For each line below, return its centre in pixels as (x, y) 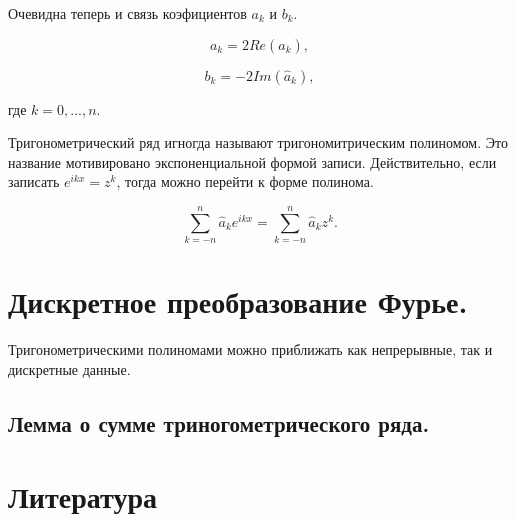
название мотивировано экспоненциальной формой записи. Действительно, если (252, 161)
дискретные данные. (69, 368)
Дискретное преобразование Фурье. (238, 301)
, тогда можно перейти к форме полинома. (245, 181)
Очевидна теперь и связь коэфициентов (127, 13)
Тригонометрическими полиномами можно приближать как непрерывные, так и (250, 349)
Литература (82, 496)
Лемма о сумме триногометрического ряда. (219, 422)
